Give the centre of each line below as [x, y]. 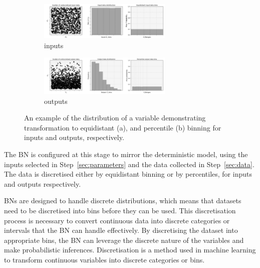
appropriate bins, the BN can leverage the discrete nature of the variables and [124, 240]
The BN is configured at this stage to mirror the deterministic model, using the [126, 154]
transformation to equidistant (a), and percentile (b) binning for [123, 127]
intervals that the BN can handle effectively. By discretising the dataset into [121, 230]
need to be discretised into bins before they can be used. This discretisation [120, 210]
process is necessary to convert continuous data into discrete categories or [117, 220]
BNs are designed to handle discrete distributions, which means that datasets [123, 200]
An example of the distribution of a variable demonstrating [115, 118]
